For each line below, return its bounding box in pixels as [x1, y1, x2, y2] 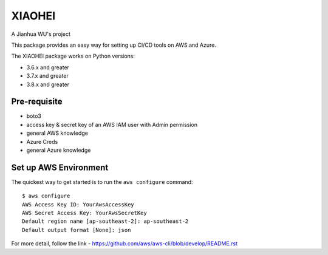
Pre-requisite [11, 97, 63, 107]
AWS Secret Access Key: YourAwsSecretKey [22, 209, 147, 217]
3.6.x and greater [26, 64, 70, 71]
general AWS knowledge [26, 129, 88, 137]
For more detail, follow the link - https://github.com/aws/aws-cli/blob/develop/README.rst [11, 240, 238, 247]
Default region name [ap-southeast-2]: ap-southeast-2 [22, 218, 189, 225]
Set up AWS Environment [11, 162, 109, 172]
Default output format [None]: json [22, 226, 131, 233]
